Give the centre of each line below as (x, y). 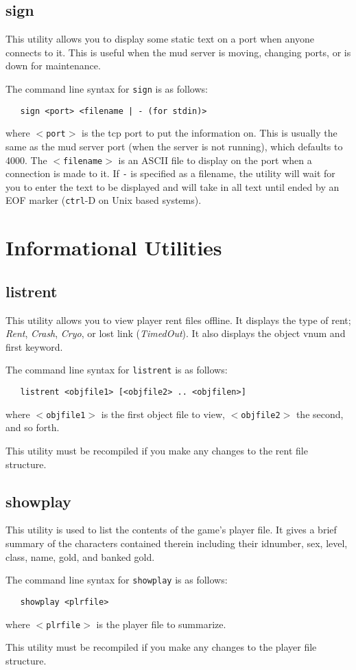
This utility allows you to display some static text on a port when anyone (160, 39)
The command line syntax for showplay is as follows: (117, 580)
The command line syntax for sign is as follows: (107, 88)
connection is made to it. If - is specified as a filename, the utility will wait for (170, 173)
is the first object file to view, (163, 414)
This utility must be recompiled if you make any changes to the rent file (157, 451)
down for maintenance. (53, 66)
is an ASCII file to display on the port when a (215, 160)
